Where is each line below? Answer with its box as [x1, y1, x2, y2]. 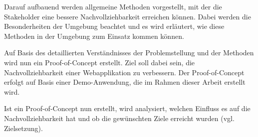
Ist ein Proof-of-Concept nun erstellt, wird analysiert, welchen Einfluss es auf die [4, 103, 251, 114]
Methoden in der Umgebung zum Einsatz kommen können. [4, 30, 184, 41]
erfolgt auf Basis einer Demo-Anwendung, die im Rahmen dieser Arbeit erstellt [4, 77, 246, 87]
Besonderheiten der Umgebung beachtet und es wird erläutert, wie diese [4, 21, 225, 31]
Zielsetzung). [4, 123, 43, 133]
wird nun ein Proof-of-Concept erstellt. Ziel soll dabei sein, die [4, 57, 195, 67]
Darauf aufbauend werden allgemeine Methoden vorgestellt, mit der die [4, 1, 222, 11]
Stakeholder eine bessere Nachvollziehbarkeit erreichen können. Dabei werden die [4, 11, 251, 21]
